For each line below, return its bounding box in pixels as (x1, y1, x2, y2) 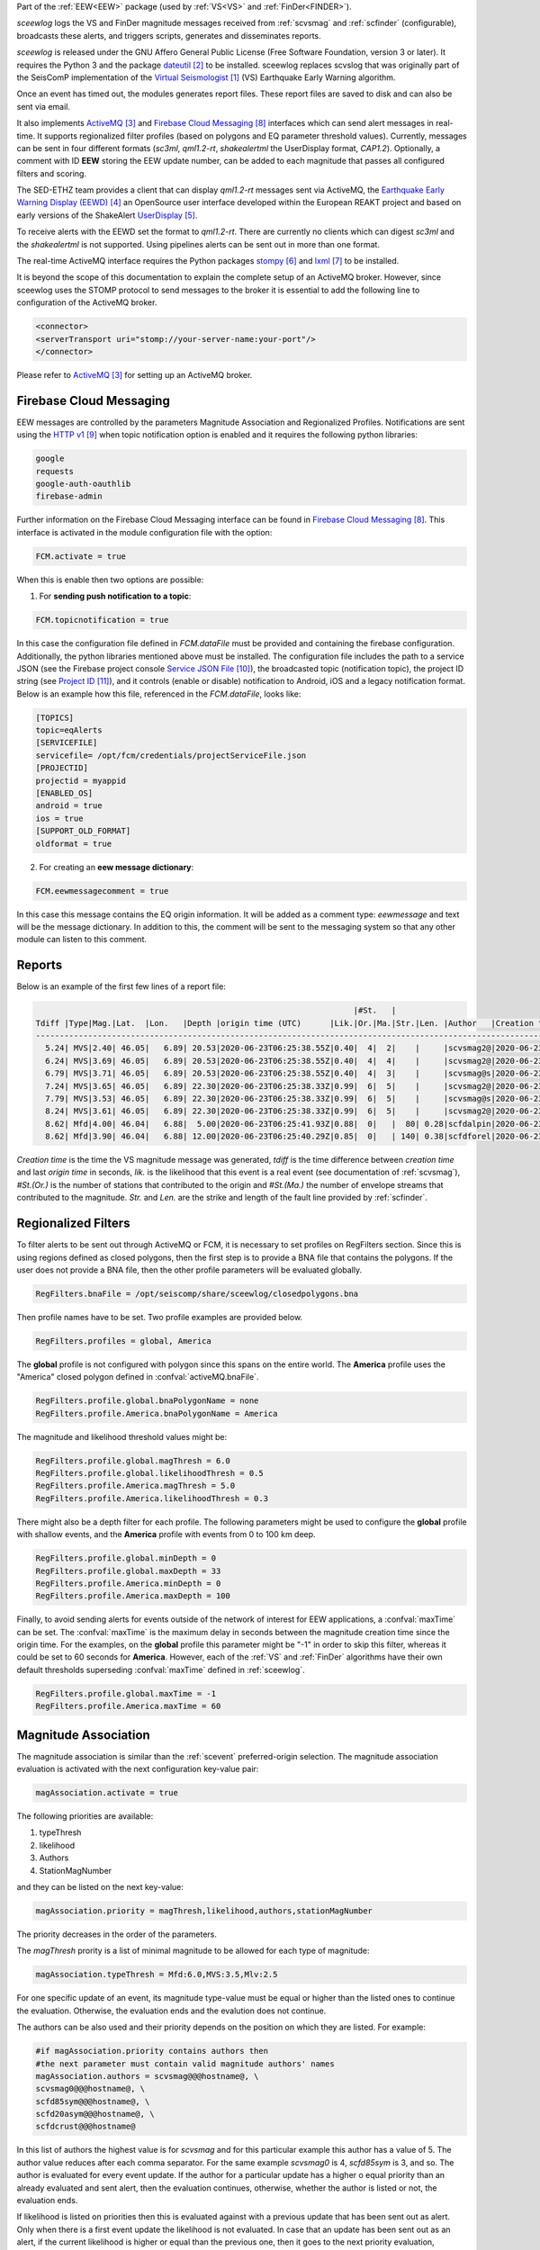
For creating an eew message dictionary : (39, 861, 194, 872)
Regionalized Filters (16, 1216, 130, 1231)
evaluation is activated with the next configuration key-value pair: (16, 1764, 259, 1775)
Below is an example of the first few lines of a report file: (16, 981, 227, 992)
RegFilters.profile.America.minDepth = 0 (35, 1578, 221, 1588)
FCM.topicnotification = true (35, 615, 169, 625)
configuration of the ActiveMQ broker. (16, 297, 157, 308)
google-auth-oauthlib (35, 479, 131, 490)
